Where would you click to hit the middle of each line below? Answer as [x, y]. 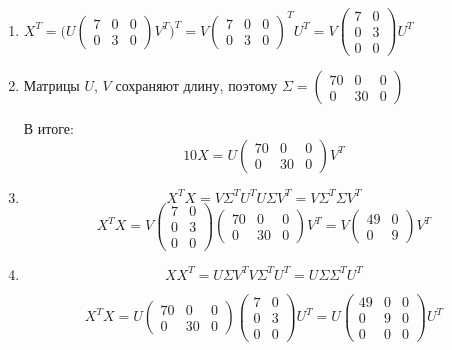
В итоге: [48, 128]
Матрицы [51, 85]
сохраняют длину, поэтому [196, 85]
